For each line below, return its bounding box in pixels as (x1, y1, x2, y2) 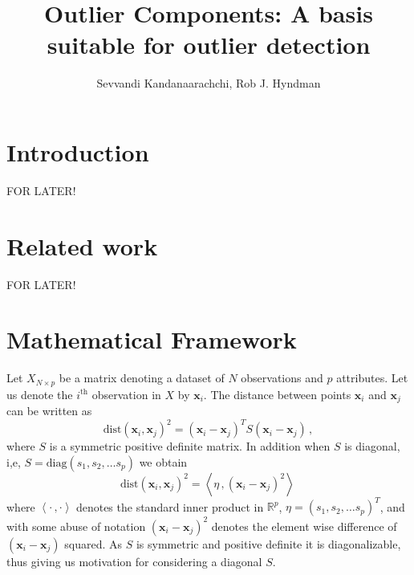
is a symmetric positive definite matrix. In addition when (49, 438, 331, 455)
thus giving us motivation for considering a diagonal (6, 553, 262, 569)
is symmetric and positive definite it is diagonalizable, (136, 535, 401, 552)
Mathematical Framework (6, 323, 297, 356)
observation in (91, 385, 161, 402)
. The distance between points (203, 385, 351, 402)
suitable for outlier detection (47, 28, 371, 61)
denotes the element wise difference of (211, 517, 397, 534)
